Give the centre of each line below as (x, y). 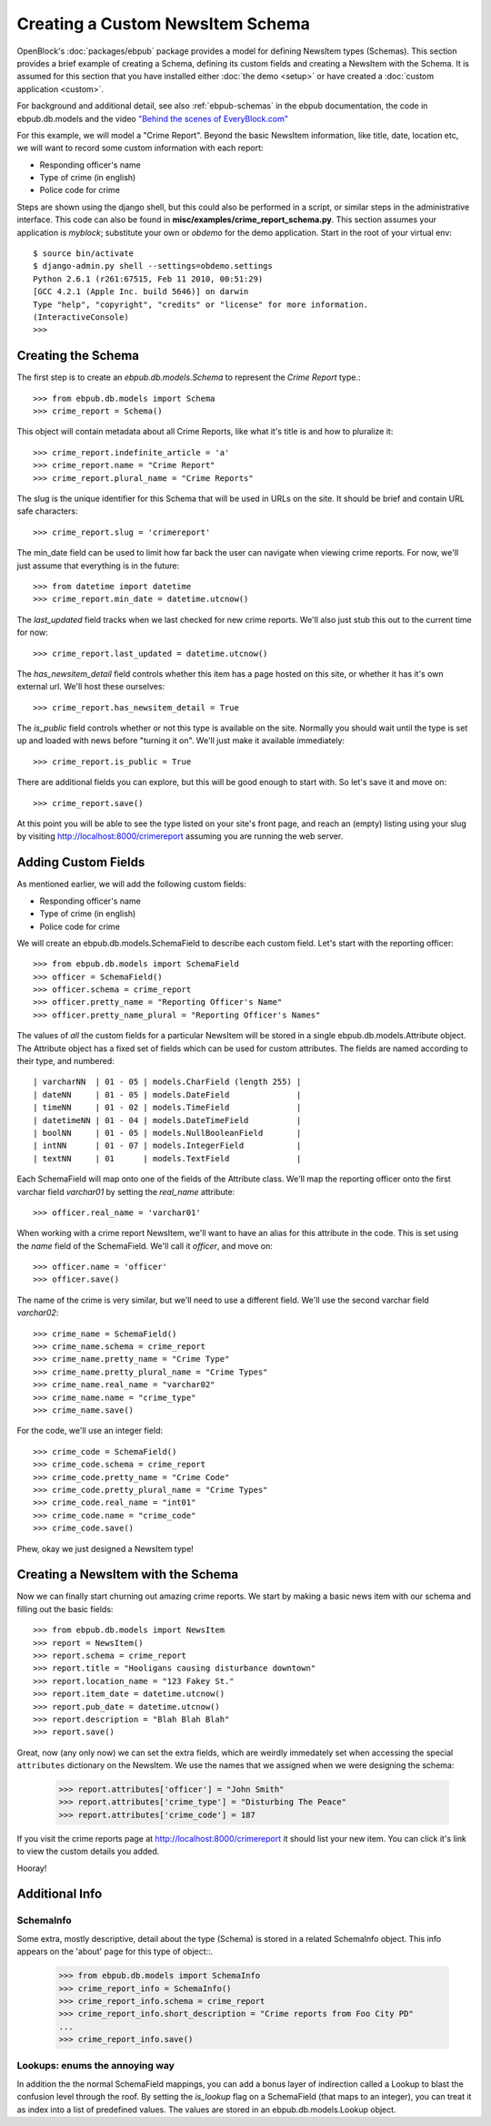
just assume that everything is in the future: (98, 566)
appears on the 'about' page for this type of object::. (115, 1952)
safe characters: (47, 511)
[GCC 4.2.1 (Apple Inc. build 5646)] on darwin (141, 292)
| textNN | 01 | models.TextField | (167, 1158)
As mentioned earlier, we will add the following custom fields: (132, 884)
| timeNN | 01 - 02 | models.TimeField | (167, 1108)
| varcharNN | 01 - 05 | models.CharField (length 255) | (167, 1082)
